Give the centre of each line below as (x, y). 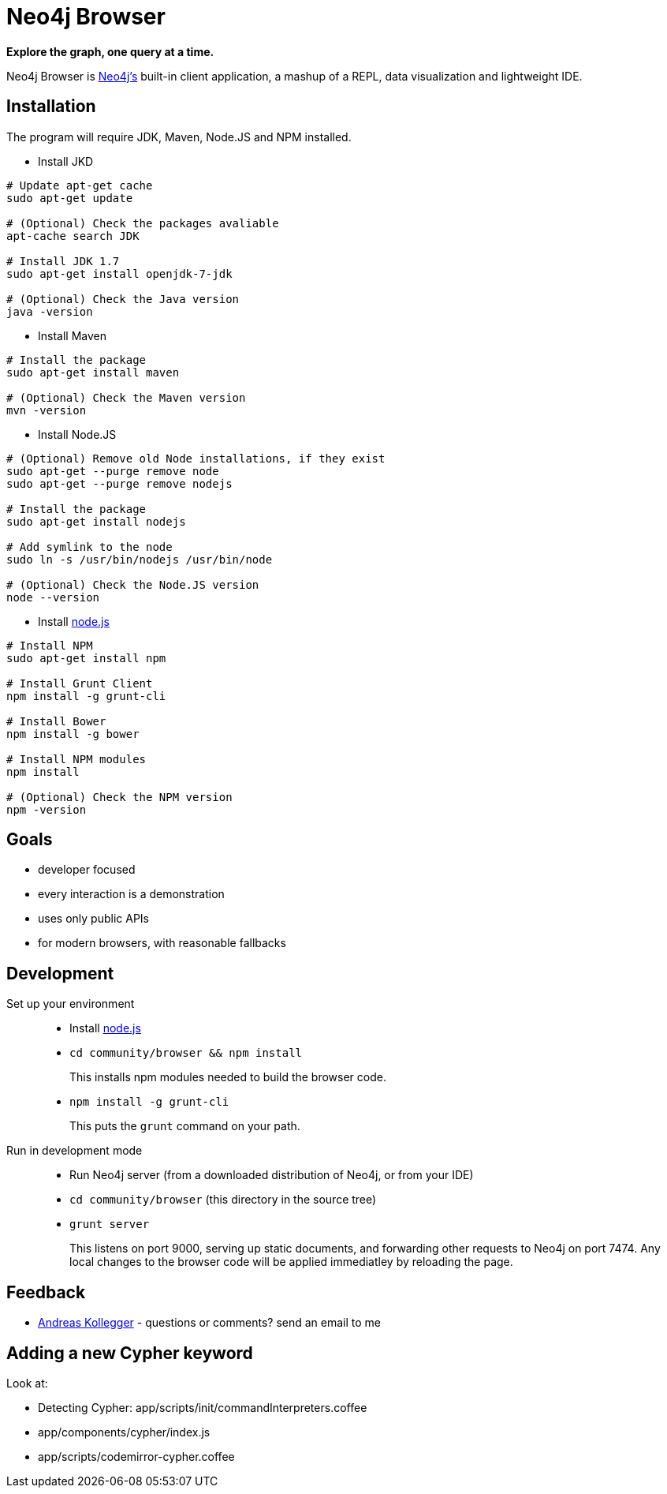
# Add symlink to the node (89, 547)
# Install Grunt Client (80, 683)
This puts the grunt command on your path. (185, 1126)
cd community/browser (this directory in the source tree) (223, 1200)
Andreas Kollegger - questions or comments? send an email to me (210, 1323)
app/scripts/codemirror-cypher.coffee (136, 1456)
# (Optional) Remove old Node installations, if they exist (196, 458)
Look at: (27, 1383)
